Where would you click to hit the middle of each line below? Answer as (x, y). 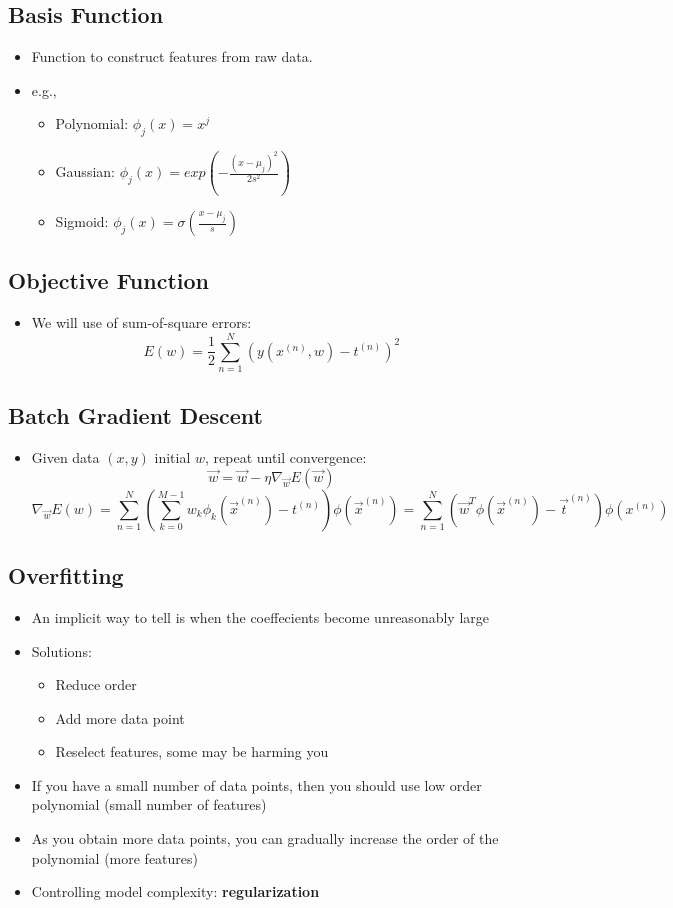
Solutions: (61, 650)
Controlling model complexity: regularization (175, 891)
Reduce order (96, 684)
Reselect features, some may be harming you (192, 751)
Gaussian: (85, 171)
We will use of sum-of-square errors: (141, 322)
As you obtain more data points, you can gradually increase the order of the (265, 838)
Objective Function (109, 280)
